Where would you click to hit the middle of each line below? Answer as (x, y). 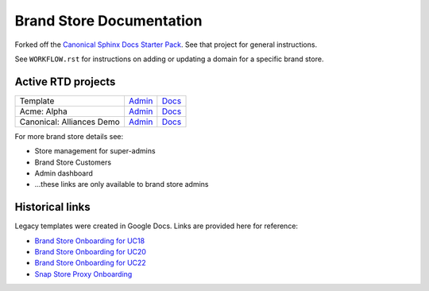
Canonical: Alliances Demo (70, 122)
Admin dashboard (64, 173)
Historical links (52, 207)
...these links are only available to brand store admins (122, 184)
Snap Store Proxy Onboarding (83, 274)
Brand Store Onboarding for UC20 (91, 252)
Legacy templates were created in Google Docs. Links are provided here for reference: (156, 226)
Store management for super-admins (95, 151)
